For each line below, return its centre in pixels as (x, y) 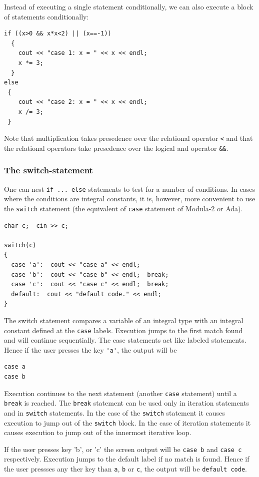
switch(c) (20, 245)
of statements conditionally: (46, 16)
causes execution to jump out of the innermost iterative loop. (98, 432)
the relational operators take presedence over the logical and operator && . (116, 148)
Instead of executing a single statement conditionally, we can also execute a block (129, 6)
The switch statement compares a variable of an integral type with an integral (124, 320)
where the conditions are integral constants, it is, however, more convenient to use (130, 199)
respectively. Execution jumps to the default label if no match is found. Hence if (127, 459)
